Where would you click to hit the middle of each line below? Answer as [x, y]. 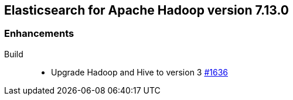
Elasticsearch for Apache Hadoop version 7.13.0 [146, 10]
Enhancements [39, 34]
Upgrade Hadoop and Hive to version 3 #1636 [139, 72]
